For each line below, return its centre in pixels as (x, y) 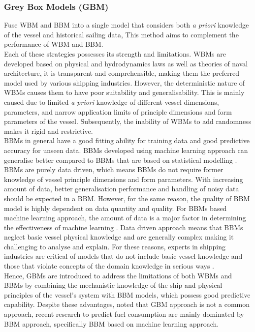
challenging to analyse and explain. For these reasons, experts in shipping (115, 246)
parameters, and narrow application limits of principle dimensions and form (118, 111)
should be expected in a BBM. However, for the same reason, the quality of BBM (127, 198)
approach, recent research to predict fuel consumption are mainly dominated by (124, 314)
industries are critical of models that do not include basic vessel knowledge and (123, 256)
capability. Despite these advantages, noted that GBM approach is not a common (127, 304)
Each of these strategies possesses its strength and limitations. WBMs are (115, 54)
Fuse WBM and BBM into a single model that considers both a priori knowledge (127, 25)
